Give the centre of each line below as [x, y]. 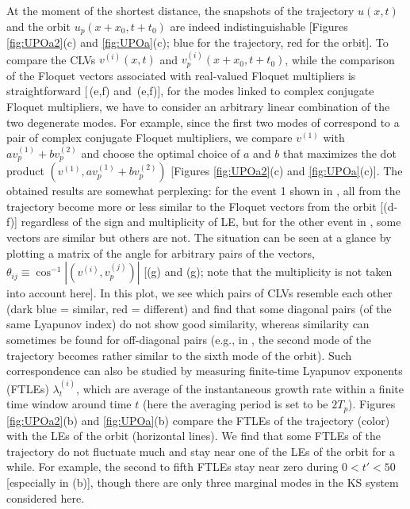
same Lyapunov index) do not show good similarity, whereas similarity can [188, 324]
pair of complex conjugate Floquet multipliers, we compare [149, 138]
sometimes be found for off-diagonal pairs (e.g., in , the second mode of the [189, 340]
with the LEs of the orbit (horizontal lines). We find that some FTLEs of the [194, 436]
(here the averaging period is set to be [235, 404]
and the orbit [38, 26]
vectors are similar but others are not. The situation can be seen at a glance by [199, 237]
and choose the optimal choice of [161, 153]
